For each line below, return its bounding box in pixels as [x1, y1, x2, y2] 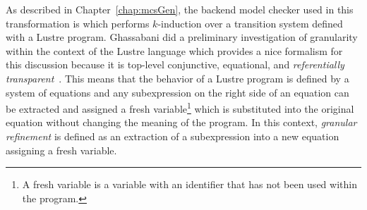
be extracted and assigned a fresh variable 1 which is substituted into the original [6, 99, 354, 116]
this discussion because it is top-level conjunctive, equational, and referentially [6, 57, 344, 72]
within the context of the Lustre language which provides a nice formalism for [6, 43, 343, 58]
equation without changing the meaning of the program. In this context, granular [6, 115, 357, 130]
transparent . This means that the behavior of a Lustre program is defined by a [6, 70, 349, 85]
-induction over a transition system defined [157, 16, 343, 30]
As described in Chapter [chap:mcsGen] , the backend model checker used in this [6, 2, 354, 16]
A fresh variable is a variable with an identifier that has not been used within [22, 177, 357, 192]
